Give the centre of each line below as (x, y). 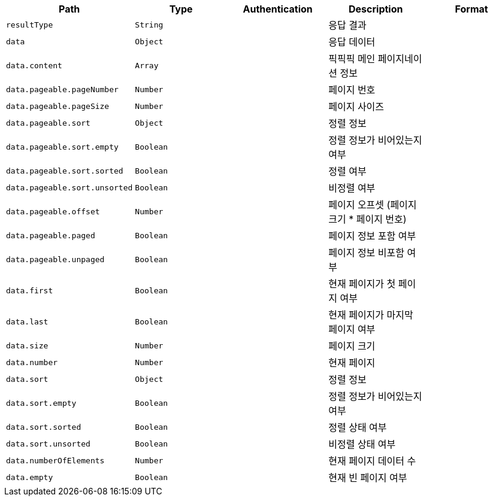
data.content (34, 65)
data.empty (30, 477)
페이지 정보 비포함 (366, 253)
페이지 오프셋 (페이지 (373, 205)
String (149, 25)
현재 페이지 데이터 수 (372, 461)
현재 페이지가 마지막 (371, 315)
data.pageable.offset (53, 211)
